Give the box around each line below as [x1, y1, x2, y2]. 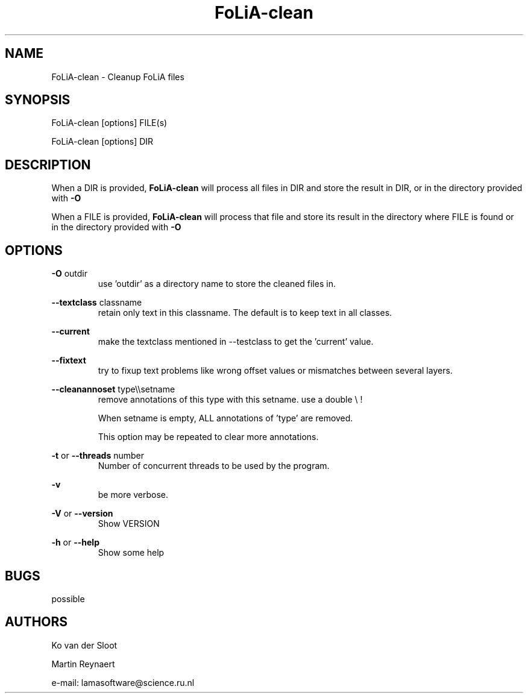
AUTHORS [5, 614, 68, 630]
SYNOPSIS [5, 92, 71, 108]
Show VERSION [98, 518, 160, 529]
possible [51, 593, 85, 604]
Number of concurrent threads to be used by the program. [98, 461, 330, 471]
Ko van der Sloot [51, 640, 118, 650]
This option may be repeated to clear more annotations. [98, 432, 319, 442]
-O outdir [51, 268, 88, 279]
